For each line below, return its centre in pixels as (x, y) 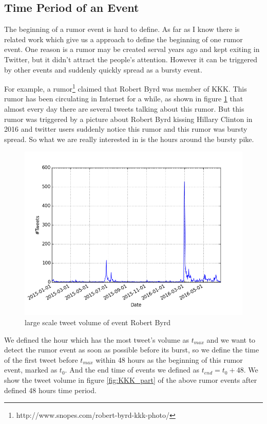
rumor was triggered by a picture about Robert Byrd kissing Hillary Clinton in (128, 119)
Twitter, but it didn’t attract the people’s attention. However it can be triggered (131, 59)
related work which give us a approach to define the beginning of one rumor (123, 39)
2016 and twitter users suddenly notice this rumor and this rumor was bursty (126, 129)
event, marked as (31, 370)
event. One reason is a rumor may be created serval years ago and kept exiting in (132, 49)
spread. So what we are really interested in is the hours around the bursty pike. (129, 139)
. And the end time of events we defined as (132, 370)
